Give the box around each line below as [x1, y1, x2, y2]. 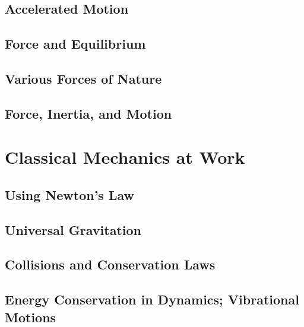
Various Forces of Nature [5, 69, 162, 87]
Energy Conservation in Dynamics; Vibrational [5, 290, 299, 309]
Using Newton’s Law [5, 185, 134, 204]
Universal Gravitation [5, 220, 141, 239]
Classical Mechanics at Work [5, 145, 245, 169]
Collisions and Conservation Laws [5, 255, 216, 274]
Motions [5, 307, 56, 326]
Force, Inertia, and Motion [5, 104, 172, 122]
